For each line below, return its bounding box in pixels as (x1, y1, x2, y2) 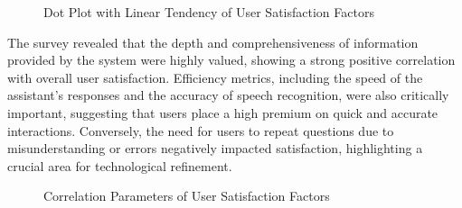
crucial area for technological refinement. (7, 156, 232, 175)
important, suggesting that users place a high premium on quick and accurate (7, 103, 438, 122)
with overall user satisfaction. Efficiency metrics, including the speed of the (7, 68, 423, 86)
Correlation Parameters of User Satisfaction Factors (43, 186, 330, 205)
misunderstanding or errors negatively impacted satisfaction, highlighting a (7, 139, 423, 158)
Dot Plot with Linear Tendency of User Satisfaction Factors (43, 3, 374, 21)
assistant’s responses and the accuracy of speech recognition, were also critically (7, 86, 449, 104)
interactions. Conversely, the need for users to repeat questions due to (7, 121, 394, 140)
